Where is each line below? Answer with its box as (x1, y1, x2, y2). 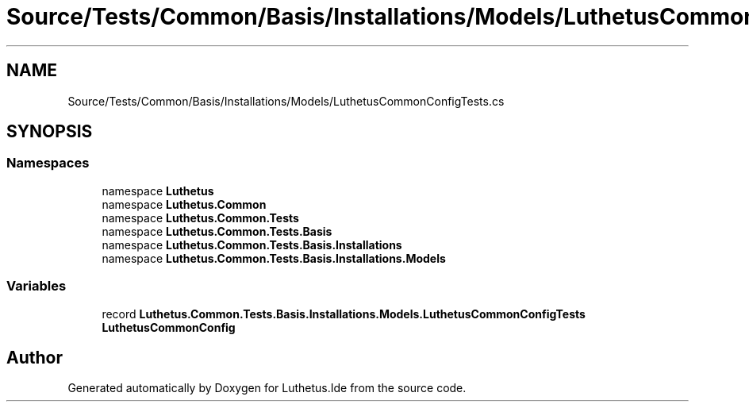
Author (6, 347, 63, 368)
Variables (6, 278, 67, 294)
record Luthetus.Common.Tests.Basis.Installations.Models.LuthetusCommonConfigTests (102, 306, 586, 321)
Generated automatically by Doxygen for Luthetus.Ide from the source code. (67, 381, 467, 395)
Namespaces (6, 155, 90, 171)
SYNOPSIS (6, 121, 93, 142)
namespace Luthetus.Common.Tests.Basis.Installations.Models (102, 251, 446, 265)
